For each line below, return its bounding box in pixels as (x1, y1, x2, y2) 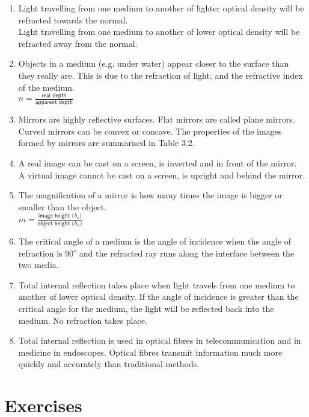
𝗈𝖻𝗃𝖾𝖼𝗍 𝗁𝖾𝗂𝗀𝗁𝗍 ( (37, 221, 75, 227)
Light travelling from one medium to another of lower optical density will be (18, 25, 300, 38)
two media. (18, 258, 59, 271)
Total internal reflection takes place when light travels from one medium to (18, 278, 295, 291)
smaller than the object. (18, 200, 107, 213)
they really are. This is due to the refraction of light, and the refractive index (18, 68, 303, 81)
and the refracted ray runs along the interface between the (79, 246, 295, 259)
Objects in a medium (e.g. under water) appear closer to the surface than (18, 57, 289, 70)
